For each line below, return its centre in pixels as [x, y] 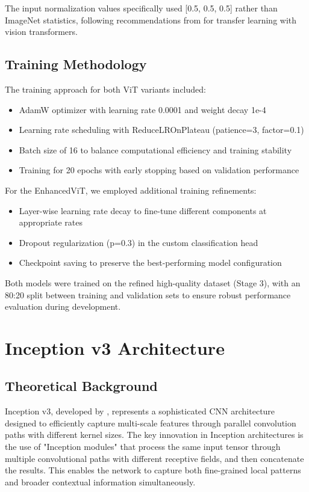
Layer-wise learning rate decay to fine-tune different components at [143, 210]
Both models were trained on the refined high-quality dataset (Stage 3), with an [153, 282]
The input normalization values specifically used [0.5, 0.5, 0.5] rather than [141, 8]
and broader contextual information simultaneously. [100, 481]
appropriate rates [51, 222]
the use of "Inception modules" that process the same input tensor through [143, 447]
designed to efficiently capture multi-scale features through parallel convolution [151, 423]
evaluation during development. [63, 306]
